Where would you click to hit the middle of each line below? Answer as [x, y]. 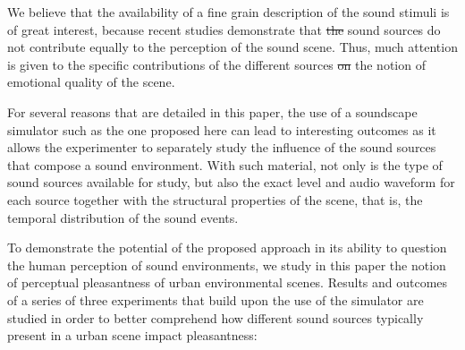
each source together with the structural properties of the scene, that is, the [215, 199]
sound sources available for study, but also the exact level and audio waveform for [231, 182]
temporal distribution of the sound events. [123, 217]
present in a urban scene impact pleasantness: [132, 335]
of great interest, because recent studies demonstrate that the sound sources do [224, 29]
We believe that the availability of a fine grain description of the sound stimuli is [228, 12]
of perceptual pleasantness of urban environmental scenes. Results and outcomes [228, 282]
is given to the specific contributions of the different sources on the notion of [216, 64]
